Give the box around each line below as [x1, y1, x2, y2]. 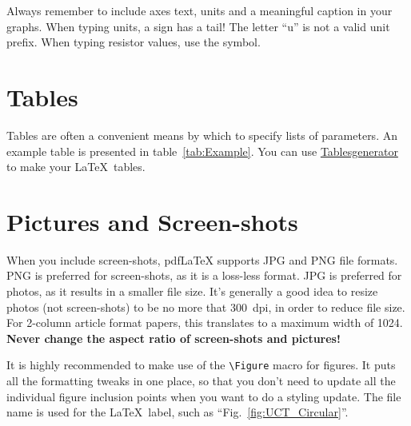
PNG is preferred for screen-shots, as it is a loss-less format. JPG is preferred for [6, 267, 402, 284]
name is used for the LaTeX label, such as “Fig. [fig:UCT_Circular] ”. [6, 404, 349, 420]
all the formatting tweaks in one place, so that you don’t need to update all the [6, 372, 396, 389]
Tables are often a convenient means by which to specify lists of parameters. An [6, 126, 397, 143]
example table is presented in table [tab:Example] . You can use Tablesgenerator [6, 142, 398, 159]
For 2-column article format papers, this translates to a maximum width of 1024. [6, 314, 403, 331]
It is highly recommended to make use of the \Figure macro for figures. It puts [6, 356, 396, 373]
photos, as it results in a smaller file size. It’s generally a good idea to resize [6, 283, 378, 299]
